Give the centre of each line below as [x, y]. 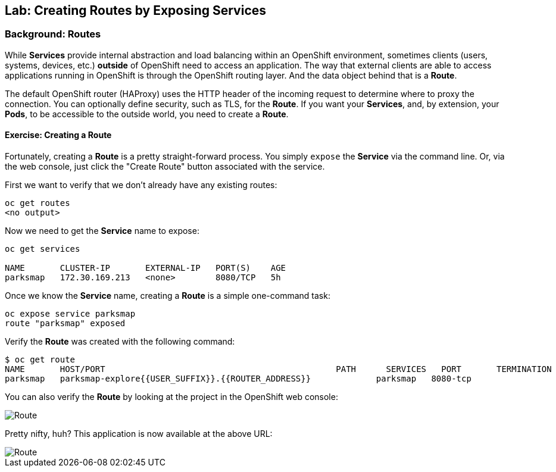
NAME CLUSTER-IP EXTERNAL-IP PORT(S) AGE [146, 268]
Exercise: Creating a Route [58, 135]
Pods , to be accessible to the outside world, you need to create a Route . [147, 114]
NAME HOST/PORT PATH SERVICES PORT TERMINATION [278, 369]
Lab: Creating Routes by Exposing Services [136, 10]
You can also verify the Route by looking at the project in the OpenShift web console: [171, 397]
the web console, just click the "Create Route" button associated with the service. [165, 167]
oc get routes [38, 203]
